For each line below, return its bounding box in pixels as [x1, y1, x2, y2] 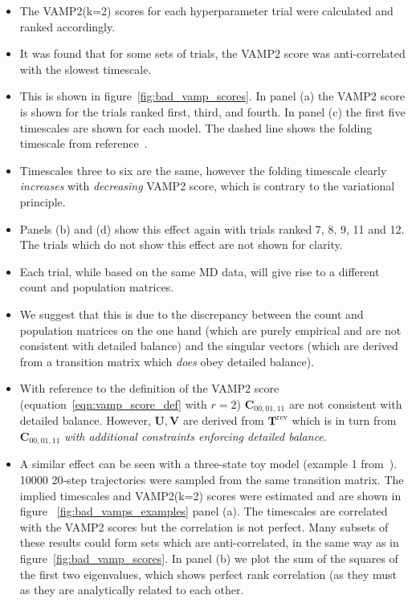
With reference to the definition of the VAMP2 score [19, 380, 279, 397]
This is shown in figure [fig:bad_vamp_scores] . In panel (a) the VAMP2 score [19, 88, 405, 104]
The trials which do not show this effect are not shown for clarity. [19, 236, 343, 253]
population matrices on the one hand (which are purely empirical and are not [19, 321, 402, 338]
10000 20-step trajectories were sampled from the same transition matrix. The [19, 471, 404, 487]
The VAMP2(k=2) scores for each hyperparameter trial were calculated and [19, 2, 394, 18]
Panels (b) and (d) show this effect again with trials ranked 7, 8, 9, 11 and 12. [19, 220, 405, 237]
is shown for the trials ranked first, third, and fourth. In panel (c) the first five [19, 103, 406, 120]
